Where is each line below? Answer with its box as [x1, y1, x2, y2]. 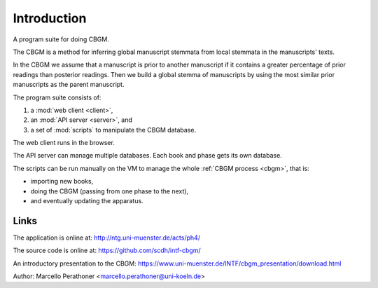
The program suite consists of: [13, 93, 101, 102]
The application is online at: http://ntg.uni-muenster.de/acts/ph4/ [13, 233, 201, 242]
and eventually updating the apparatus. [30, 197, 143, 205]
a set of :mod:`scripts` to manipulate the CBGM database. [30, 125, 196, 134]
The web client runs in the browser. [13, 139, 115, 147]
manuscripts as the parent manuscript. [13, 81, 125, 89]
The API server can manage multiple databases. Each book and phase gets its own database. [13, 151, 283, 160]
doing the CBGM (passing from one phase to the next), [30, 186, 189, 196]
